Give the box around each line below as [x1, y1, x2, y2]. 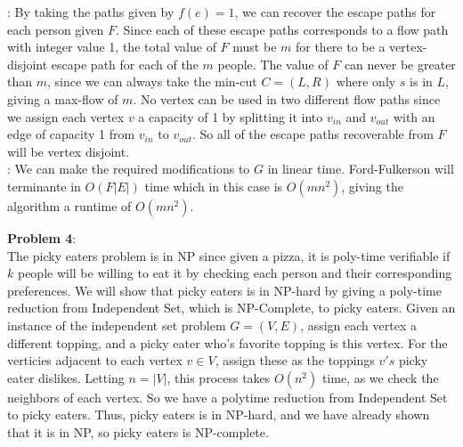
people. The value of [217, 54, 329, 73]
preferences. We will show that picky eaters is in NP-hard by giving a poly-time [7, 280, 442, 299]
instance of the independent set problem [7, 315, 226, 334]
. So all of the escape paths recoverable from [191, 125, 434, 143]
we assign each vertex [7, 107, 125, 126]
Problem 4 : [7, 228, 77, 247]
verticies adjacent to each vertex [7, 351, 183, 370]
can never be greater [344, 54, 456, 73]
